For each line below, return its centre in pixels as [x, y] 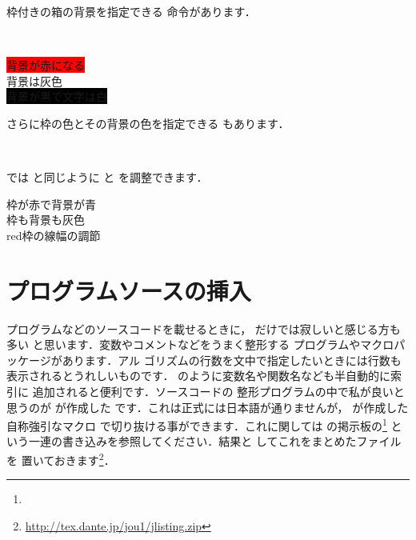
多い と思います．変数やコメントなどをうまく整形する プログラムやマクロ [200, 344]
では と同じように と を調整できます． [107, 177]
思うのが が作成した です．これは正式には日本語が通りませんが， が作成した [208, 407]
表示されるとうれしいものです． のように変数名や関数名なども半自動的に [199, 376]
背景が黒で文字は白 [57, 96]
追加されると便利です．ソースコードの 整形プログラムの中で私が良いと [218, 392]
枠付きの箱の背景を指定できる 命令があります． [131, 11]
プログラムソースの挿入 [129, 290]
